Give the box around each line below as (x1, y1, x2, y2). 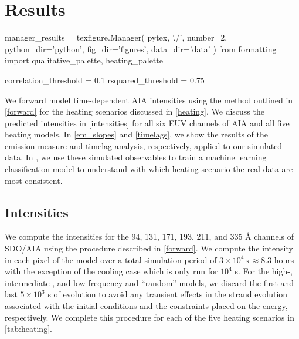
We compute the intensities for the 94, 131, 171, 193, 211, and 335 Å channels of (5, 230, 294, 243)
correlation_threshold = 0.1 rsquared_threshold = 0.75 (5, 73, 205, 86)
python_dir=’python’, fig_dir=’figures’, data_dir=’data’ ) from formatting (5, 42, 277, 55)
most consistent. (5, 174, 63, 186)
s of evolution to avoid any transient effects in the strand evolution (47, 288, 288, 300)
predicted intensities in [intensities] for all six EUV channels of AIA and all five (5, 116, 290, 129)
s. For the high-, (235, 265, 293, 277)
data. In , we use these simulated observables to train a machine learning (5, 151, 267, 163)
